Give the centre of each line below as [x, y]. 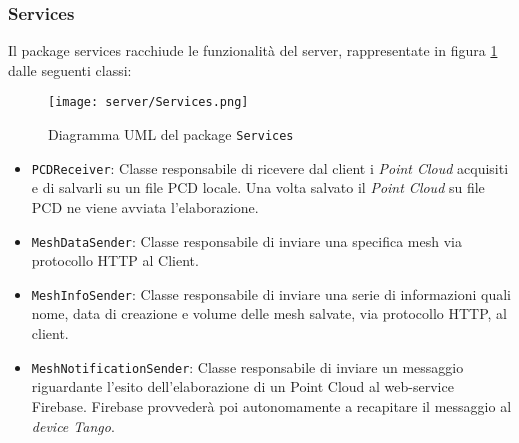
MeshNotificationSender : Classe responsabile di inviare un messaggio [247, 366]
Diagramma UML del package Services [171, 134]
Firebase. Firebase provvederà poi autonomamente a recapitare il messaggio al [271, 405]
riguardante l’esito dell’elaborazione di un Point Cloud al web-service [242, 386]
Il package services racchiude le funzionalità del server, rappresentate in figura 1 [253, 50]
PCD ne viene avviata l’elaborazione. [145, 206]
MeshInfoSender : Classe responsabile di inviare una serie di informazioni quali [271, 293]
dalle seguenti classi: [70, 69]
